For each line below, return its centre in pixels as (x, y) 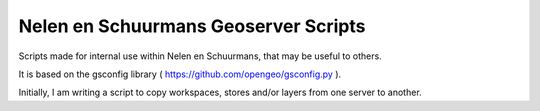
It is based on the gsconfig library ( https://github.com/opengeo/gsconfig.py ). (180, 74)
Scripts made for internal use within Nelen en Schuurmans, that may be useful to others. (200, 56)
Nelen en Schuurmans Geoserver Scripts (192, 26)
